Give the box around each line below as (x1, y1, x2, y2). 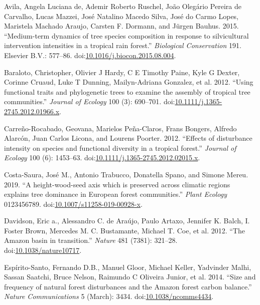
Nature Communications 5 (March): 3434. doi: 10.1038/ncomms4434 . (4, 291, 214, 301)
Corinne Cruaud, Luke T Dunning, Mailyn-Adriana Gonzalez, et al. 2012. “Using (4, 77, 253, 87)
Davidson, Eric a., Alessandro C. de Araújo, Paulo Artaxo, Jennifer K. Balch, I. (4, 215, 250, 226)
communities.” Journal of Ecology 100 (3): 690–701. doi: (4, 96, 175, 107)
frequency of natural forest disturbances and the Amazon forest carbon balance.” (4, 281, 252, 291)
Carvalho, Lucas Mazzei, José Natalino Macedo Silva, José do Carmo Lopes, (4, 11, 239, 21)
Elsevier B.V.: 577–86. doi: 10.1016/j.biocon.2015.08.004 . (4, 50, 176, 60)
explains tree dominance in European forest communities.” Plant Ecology (4, 189, 227, 199)
